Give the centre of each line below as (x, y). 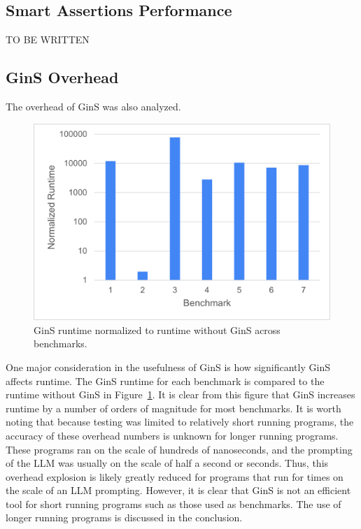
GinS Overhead (62, 77)
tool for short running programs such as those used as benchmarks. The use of (174, 503)
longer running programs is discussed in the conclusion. (124, 517)
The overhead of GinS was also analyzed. (93, 106)
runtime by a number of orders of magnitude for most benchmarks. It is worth (174, 408)
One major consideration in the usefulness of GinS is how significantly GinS (168, 367)
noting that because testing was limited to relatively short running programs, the (180, 422)
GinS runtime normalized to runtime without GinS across (157, 329)
